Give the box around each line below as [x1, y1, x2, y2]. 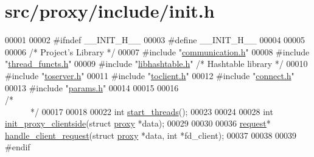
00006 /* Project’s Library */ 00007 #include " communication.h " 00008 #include [5, 45, 310, 58]
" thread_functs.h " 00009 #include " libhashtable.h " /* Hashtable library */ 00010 [5, 57, 308, 70]
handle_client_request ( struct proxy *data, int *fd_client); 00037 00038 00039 [5, 128, 297, 141]
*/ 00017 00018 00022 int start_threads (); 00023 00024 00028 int [30, 105, 273, 117]
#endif [5, 141, 30, 153]
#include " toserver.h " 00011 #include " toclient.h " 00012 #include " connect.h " [5, 69, 295, 82]
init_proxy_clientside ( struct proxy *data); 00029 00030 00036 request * [5, 117, 271, 130]
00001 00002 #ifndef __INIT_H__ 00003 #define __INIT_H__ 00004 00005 [5, 33, 305, 46]
